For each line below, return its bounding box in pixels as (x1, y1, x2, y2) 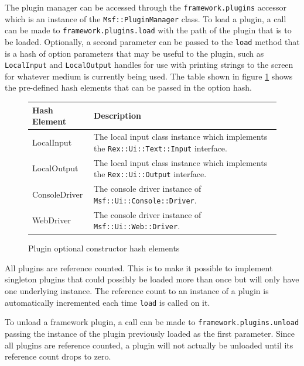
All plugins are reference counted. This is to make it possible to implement (5, 261, 273, 274)
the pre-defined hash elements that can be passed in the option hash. (5, 81, 252, 94)
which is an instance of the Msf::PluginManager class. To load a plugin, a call (5, 12, 286, 25)
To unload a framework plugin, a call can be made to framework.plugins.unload (5, 316, 299, 328)
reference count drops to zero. (5, 350, 111, 362)
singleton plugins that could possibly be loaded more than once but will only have (5, 273, 299, 285)
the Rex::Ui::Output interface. (93, 168, 207, 180)
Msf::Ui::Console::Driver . (93, 194, 197, 206)
